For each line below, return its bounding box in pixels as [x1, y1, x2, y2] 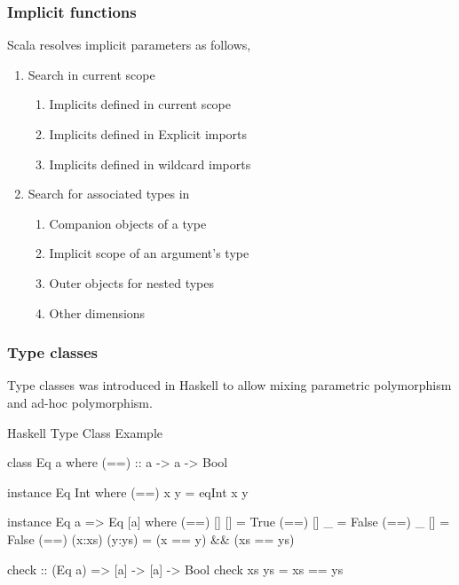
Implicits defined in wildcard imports [49, 154, 251, 173]
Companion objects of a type [49, 214, 207, 232]
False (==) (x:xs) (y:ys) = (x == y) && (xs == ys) [7, 529, 295, 548]
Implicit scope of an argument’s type [49, 244, 249, 262]
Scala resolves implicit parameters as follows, [7, 35, 251, 54]
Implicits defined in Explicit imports [49, 125, 248, 143]
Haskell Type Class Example [7, 423, 163, 441]
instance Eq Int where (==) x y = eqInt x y [7, 482, 249, 501]
